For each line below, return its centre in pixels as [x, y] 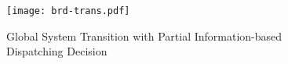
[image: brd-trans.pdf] [68, 11]
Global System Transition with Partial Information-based [144, 36]
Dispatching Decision [57, 51]
